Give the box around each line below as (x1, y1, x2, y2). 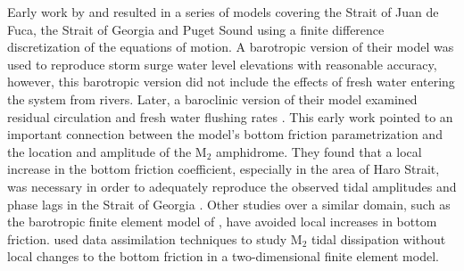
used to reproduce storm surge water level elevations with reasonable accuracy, (7, 54, 437, 73)
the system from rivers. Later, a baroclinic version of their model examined (7, 89, 418, 108)
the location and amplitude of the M (7, 142, 207, 160)
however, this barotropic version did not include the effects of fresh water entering (7, 72, 455, 91)
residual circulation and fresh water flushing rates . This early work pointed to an (7, 107, 453, 126)
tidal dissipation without (311, 229, 446, 248)
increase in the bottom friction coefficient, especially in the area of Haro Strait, (7, 160, 440, 178)
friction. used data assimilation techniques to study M (7, 229, 302, 248)
